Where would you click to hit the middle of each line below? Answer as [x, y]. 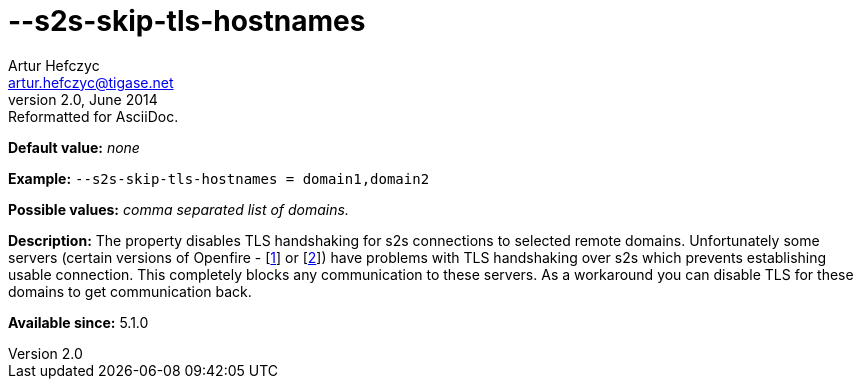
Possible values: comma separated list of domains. [178, 209]
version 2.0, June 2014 [83, 99]
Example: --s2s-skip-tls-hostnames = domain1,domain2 [219, 178]
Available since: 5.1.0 [78, 322]
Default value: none [74, 147]
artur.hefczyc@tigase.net [91, 82]
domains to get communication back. [130, 291]
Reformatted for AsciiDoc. [93, 116]
